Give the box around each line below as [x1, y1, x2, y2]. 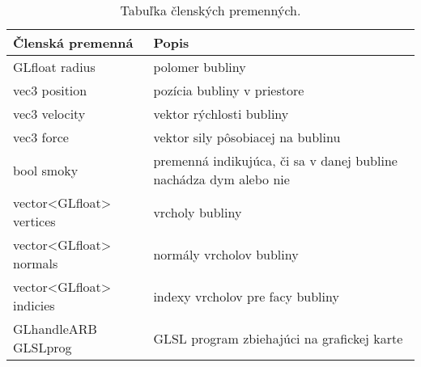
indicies [13, 296, 55, 314]
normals [13, 254, 58, 272]
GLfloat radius [13, 57, 96, 76]
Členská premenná [13, 33, 134, 52]
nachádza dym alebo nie [153, 170, 290, 188]
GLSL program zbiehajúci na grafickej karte [153, 328, 403, 348]
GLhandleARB [13, 319, 97, 338]
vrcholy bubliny [153, 202, 242, 221]
